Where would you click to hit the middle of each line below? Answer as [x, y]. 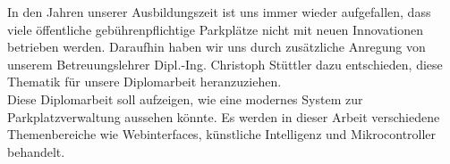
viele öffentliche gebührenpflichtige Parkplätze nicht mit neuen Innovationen [216, 29]
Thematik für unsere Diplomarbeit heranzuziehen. [144, 82]
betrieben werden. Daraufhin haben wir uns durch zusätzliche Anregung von [217, 47]
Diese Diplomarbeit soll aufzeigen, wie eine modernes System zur [185, 98]
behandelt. [36, 151]
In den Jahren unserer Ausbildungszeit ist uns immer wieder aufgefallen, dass [219, 12]
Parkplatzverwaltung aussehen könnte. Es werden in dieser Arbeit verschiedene [224, 116]
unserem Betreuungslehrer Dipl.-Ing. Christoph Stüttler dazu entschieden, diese [225, 64]
